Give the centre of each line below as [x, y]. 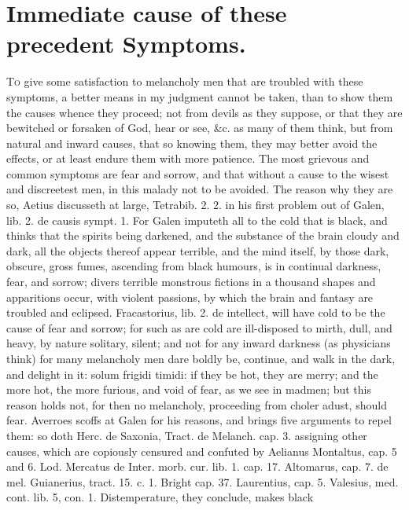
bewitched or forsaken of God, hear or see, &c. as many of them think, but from [200, 128]
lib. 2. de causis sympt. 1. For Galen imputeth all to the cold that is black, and [197, 220]
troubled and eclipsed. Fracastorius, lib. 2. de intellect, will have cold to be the [196, 312]
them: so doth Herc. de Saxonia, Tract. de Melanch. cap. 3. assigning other [187, 435]
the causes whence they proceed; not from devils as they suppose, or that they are [204, 112]
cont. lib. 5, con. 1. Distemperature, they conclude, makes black [160, 497]
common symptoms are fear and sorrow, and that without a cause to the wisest [198, 173]
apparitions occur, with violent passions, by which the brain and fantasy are [190, 297]
